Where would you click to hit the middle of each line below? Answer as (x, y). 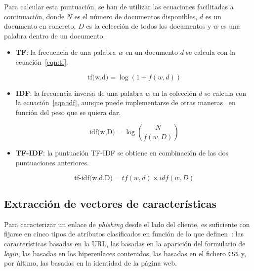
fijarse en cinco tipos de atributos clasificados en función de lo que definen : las (124, 234)
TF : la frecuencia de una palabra (66, 52)
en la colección (174, 93)
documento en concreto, (40, 26)
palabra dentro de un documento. (55, 35)
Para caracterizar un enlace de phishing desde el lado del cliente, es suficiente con (127, 224)
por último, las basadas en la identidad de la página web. (90, 263)
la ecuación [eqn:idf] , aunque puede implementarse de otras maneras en (126, 102)
